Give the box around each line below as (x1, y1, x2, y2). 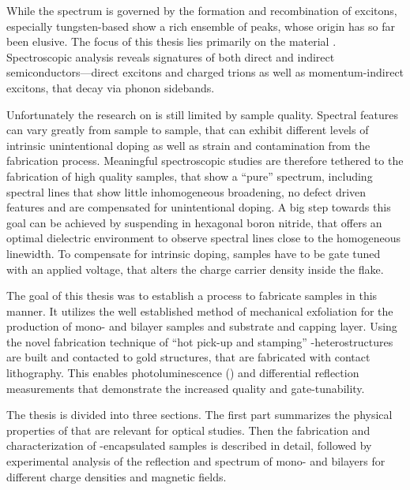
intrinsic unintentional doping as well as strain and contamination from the (6, 137, 371, 153)
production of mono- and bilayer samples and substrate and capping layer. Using (6, 318, 397, 335)
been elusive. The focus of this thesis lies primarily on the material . (6, 33, 337, 50)
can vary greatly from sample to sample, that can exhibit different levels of (6, 122, 369, 138)
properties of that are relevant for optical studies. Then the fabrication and (6, 421, 371, 438)
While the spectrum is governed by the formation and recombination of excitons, (6, 2, 397, 18)
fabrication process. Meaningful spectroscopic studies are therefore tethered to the (6, 152, 404, 169)
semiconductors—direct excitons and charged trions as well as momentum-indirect (6, 64, 404, 80)
